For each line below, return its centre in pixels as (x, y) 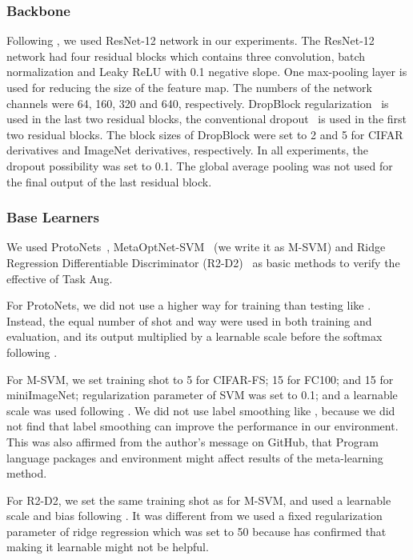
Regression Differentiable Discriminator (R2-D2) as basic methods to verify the (203, 262)
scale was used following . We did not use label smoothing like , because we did (201, 410)
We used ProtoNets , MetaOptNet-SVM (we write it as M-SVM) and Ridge (196, 247)
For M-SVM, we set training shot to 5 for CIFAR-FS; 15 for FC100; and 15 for (200, 379)
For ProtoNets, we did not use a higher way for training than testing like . (189, 305)
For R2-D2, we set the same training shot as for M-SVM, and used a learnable (199, 500)
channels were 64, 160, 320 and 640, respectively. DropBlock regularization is (198, 103)
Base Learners (53, 217)
